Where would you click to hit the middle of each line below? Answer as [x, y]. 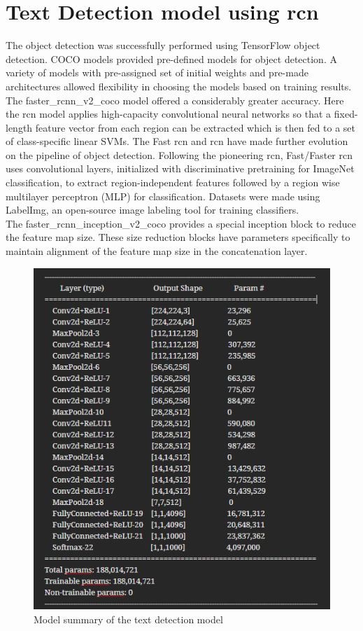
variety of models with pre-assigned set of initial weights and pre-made [157, 72]
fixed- [346, 114]
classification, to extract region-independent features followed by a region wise [173, 182]
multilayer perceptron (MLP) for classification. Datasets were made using [163, 196]
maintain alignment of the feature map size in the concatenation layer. [157, 251]
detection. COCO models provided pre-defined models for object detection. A [171, 58]
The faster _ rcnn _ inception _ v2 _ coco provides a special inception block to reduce [181, 223]
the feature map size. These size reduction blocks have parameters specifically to [178, 237]
